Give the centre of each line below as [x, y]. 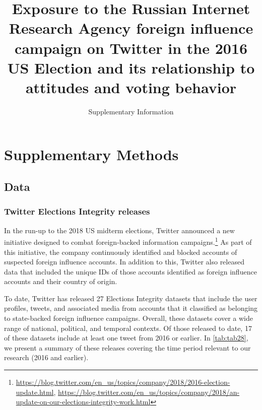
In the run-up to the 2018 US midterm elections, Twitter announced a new [119, 230]
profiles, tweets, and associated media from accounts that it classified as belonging [131, 308]
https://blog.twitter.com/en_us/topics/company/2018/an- [149, 392]
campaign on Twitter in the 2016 [131, 48]
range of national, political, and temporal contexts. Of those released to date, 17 [128, 328]
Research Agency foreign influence [131, 28]
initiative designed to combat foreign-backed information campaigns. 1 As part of [128, 241]
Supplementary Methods [91, 154]
